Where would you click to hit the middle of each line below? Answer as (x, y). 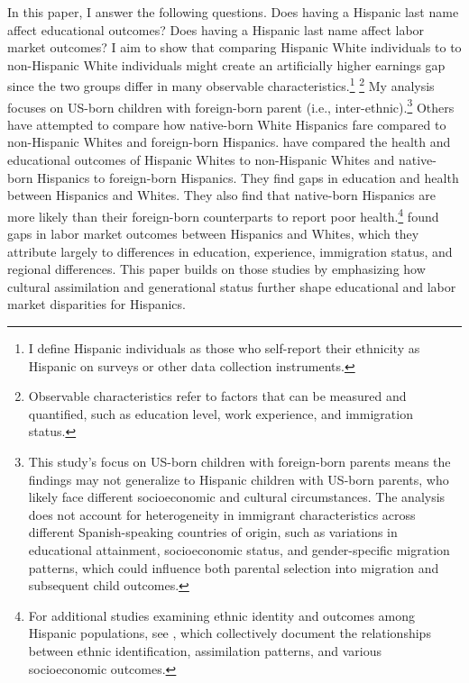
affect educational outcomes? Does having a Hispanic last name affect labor (216, 29)
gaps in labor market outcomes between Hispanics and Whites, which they (213, 234)
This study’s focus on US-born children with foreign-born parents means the (239, 462)
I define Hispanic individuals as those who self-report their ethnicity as (224, 348)
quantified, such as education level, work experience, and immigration (221, 413)
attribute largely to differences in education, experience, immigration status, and (230, 251)
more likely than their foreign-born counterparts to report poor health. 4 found (223, 214)
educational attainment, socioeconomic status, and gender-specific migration (239, 550)
